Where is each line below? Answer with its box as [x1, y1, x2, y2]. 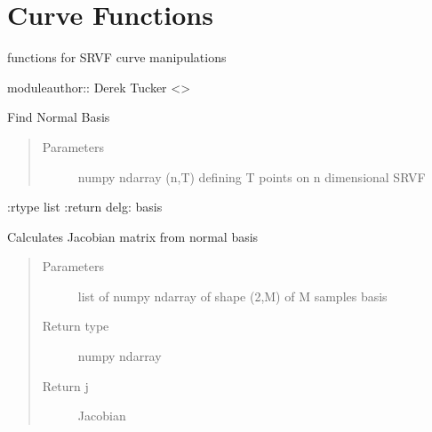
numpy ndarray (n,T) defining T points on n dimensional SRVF [77, 167, 426, 186]
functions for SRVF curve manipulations [7, 48, 227, 67]
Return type [42, 316, 109, 335]
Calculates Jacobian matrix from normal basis [7, 227, 259, 245]
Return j [42, 376, 89, 395]
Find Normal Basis [7, 108, 110, 126]
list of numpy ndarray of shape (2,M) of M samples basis [77, 286, 388, 305]
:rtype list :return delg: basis [7, 197, 163, 216]
